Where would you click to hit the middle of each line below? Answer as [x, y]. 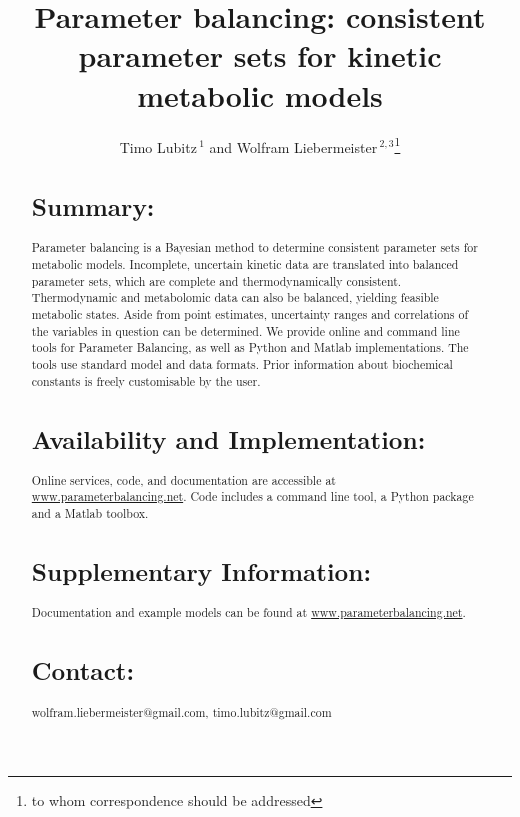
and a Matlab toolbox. [90, 513]
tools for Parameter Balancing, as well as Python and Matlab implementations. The [250, 347]
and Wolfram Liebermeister [293, 146]
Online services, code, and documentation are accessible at [183, 479]
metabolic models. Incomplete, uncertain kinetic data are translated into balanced [245, 263]
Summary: [93, 206]
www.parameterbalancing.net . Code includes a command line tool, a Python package [252, 496]
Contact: [83, 670]
